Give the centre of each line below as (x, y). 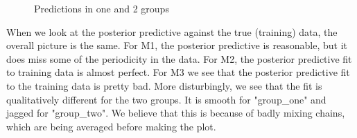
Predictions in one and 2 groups (102, 8)
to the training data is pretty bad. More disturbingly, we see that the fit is (164, 85)
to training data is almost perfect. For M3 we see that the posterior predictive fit (178, 72)
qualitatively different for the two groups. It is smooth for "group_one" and (166, 99)
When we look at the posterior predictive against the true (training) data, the (172, 31)
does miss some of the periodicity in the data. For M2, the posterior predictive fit (179, 58)
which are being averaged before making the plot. (111, 126)
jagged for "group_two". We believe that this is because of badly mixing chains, (176, 113)
